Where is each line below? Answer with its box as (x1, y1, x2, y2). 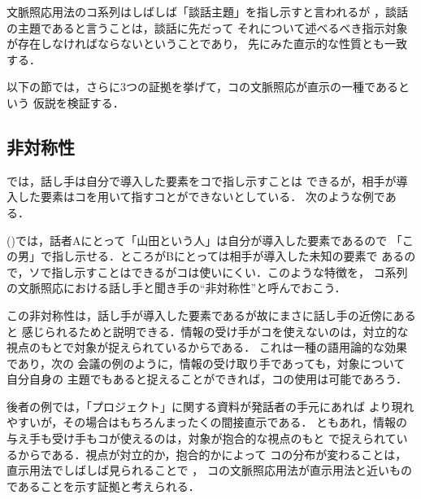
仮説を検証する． (33, 94, 124, 111)
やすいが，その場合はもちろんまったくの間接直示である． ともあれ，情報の (7, 414, 408, 431)
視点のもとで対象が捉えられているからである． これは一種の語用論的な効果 (7, 339, 407, 356)
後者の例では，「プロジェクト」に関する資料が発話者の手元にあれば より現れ (7, 397, 414, 414)
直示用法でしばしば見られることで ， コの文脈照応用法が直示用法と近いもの (7, 462, 412, 479)
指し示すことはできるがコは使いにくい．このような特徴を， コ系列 (51, 263, 408, 280)
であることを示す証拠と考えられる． (7, 477, 200, 494)
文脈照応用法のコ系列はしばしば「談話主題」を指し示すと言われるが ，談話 (7, 3, 408, 20)
